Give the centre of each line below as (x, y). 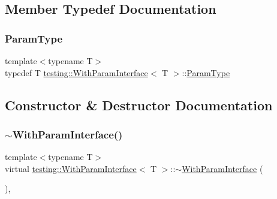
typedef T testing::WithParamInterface (76, 72)
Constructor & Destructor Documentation (139, 105)
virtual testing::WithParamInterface (71, 168)
